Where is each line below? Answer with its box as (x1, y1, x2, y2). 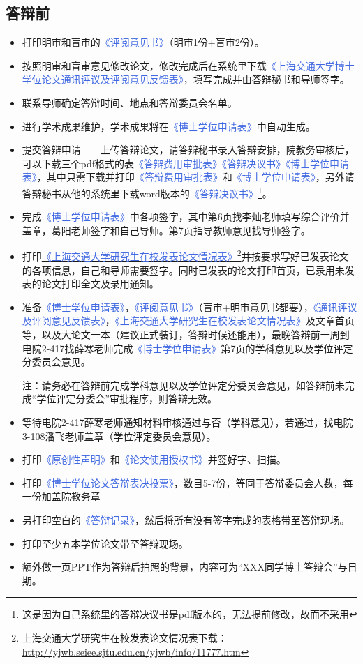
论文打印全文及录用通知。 (41, 276, 159, 291)
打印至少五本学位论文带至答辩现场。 (22, 536, 188, 550)
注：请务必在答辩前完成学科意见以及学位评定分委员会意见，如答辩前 (22, 377, 335, 392)
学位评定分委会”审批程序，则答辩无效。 (36, 391, 218, 406)
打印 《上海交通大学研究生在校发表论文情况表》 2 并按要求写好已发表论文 (22, 247, 349, 264)
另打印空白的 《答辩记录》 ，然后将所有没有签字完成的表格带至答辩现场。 (22, 512, 350, 527)
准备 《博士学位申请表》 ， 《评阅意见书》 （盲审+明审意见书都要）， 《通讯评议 (22, 299, 357, 314)
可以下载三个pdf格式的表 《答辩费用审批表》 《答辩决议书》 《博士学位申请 (22, 156, 350, 170)
